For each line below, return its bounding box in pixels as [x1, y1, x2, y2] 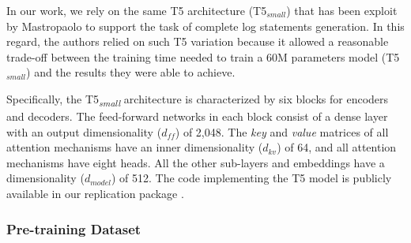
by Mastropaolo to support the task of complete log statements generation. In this [6, 17, 405, 34]
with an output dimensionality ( [6, 123, 162, 140]
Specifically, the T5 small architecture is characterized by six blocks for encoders [6, 90, 389, 109]
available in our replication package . [6, 185, 184, 202]
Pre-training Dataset [6, 219, 141, 238]
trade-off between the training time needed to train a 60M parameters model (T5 [6, 48, 400, 65]
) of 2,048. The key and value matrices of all [175, 123, 389, 140]
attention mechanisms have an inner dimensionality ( [6, 139, 263, 155]
